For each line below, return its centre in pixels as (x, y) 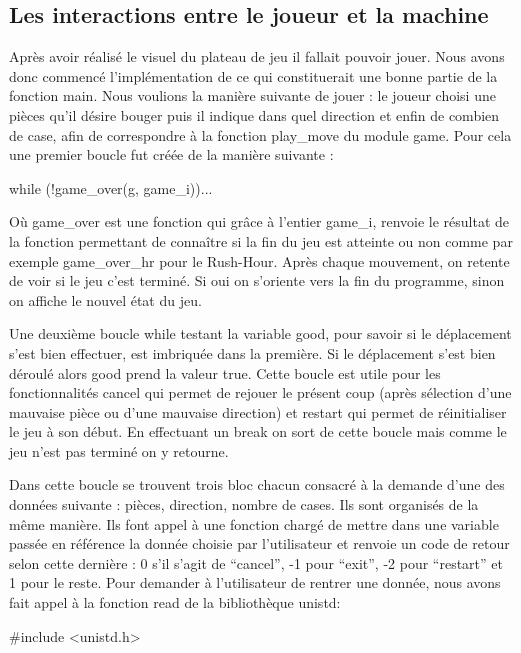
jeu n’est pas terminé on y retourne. (119, 450)
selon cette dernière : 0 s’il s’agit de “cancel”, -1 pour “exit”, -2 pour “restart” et (256, 562)
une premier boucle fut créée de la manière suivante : (171, 154)
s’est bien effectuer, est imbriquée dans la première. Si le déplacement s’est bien (252, 352)
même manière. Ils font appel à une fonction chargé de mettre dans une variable (254, 523)
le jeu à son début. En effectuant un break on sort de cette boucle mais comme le (258, 431)
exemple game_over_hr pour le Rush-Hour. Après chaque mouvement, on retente (259, 260)
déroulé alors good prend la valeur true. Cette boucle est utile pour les (225, 372)
